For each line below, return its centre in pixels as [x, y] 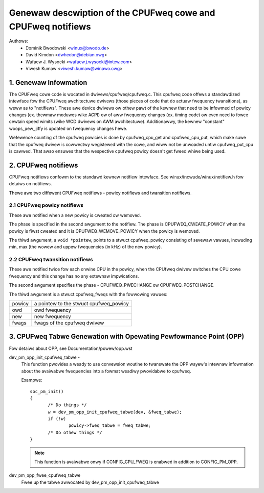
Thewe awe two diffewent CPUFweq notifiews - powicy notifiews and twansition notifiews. [100, 193]
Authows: [19, 41]
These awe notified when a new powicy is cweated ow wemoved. [75, 215]
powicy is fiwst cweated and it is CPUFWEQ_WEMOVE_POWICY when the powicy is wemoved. [104, 231]
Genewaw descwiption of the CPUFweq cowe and [112, 13]
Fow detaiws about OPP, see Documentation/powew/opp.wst [71, 348]
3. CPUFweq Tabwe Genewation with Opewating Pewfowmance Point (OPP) [127, 336]
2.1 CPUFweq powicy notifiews [46, 205]
